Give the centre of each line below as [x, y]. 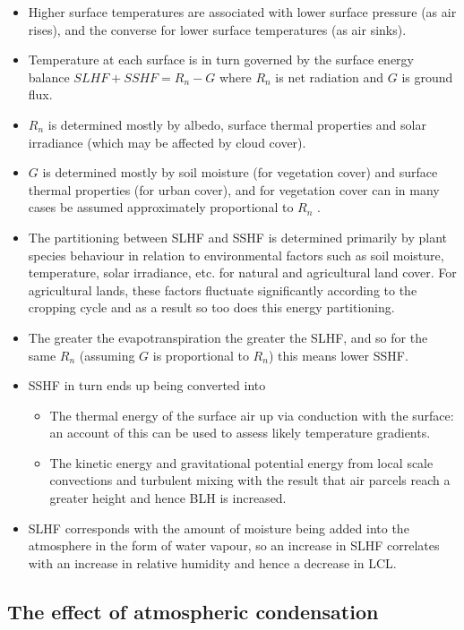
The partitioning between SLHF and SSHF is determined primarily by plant [237, 237]
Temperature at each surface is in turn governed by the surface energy [221, 60]
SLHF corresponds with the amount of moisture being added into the [219, 528]
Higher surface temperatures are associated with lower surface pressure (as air [242, 12]
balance [49, 77]
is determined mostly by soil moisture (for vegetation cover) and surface [240, 172]
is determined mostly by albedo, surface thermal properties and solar [237, 124]
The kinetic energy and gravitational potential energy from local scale [241, 462]
